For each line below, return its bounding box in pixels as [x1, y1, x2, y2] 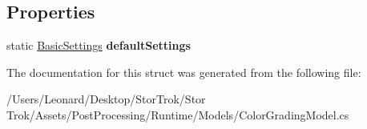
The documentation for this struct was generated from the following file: [6, 63, 361, 80]
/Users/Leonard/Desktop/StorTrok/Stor [6, 91, 206, 107]
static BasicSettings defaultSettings [6, 37, 191, 54]
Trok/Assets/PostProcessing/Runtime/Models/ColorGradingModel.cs [6, 106, 349, 123]
